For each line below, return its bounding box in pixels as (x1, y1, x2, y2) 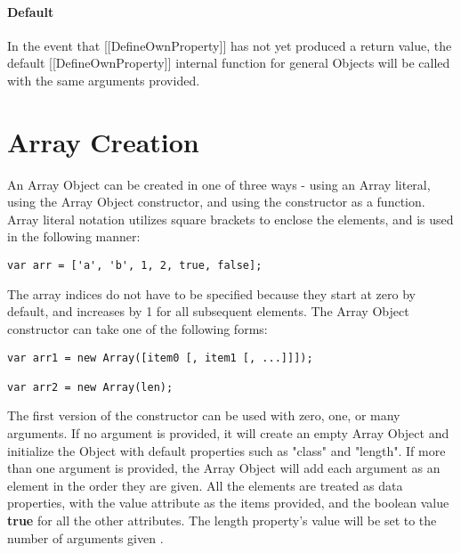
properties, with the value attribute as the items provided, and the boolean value (7, 493, 449, 512)
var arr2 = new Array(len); (7, 380, 174, 394)
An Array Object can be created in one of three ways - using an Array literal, (7, 175, 431, 193)
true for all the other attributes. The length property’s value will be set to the (7, 511, 437, 530)
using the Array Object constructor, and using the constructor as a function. (7, 192, 425, 211)
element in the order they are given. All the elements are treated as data (7, 476, 403, 494)
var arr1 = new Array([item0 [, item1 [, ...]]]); (7, 351, 313, 364)
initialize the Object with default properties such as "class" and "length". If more (7, 441, 446, 459)
